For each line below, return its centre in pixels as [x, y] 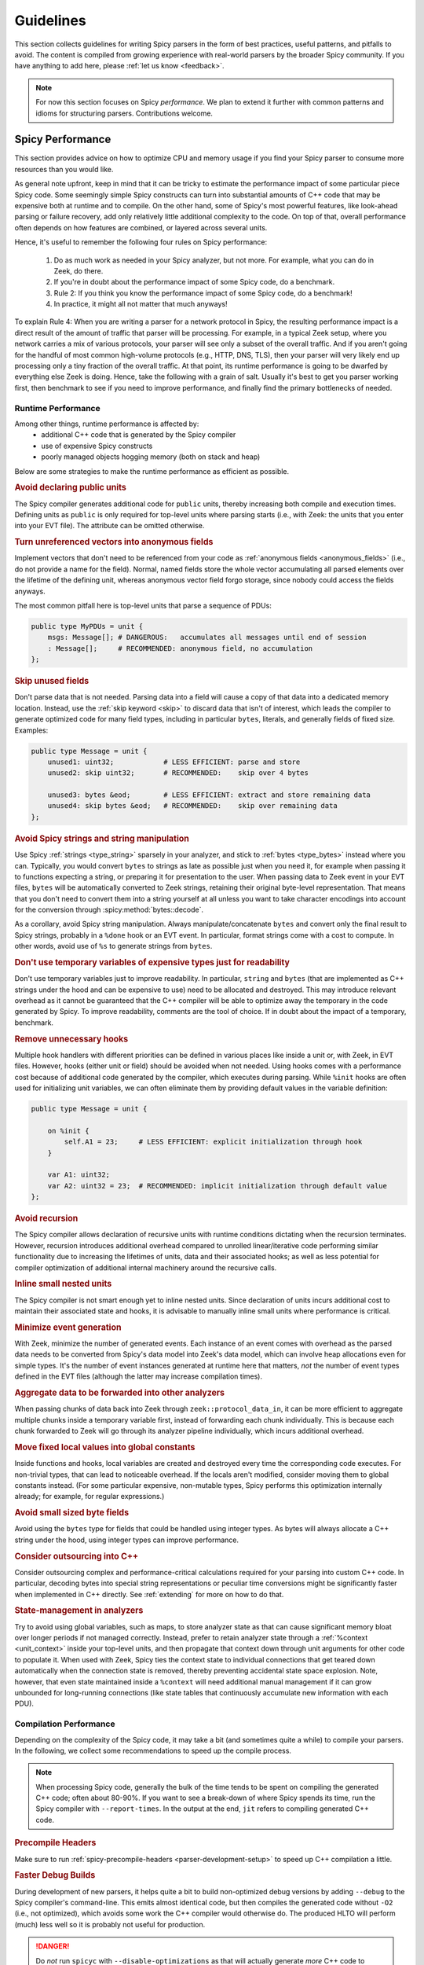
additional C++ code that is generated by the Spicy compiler [139, 435]
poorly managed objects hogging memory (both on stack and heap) [151, 457]
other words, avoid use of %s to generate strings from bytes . [113, 946]
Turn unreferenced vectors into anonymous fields [114, 542]
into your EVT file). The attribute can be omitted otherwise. [110, 526]
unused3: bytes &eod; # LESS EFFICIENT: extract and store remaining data [209, 795]
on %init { [68, 1131]
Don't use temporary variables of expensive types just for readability [152, 963]
